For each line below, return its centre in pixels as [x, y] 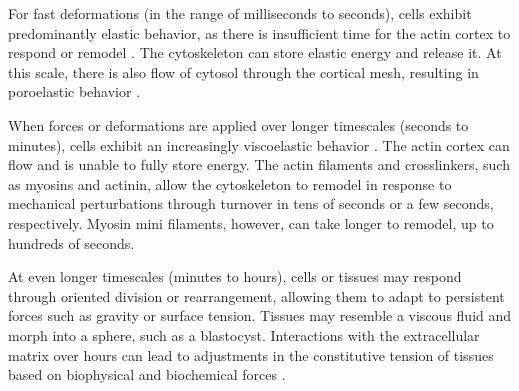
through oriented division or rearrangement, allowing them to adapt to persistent [256, 295]
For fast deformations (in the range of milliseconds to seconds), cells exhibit [240, 13]
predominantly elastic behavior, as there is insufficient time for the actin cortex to [259, 32]
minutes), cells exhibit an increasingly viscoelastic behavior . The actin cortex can [259, 144]
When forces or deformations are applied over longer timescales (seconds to [238, 124]
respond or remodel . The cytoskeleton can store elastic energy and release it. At [255, 52]
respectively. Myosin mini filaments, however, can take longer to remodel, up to [251, 222]
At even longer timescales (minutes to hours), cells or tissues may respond [235, 276]
